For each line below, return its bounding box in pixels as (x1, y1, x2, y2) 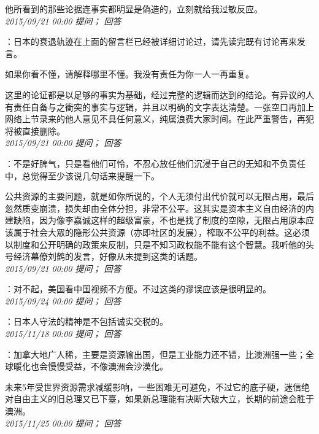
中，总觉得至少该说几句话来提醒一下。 (5, 169, 159, 182)
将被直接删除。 (5, 124, 65, 137)
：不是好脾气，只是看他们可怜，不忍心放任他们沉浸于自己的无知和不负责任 (5, 157, 306, 169)
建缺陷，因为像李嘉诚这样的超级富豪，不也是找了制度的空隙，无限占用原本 (5, 214, 306, 227)
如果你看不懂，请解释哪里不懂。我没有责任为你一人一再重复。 (5, 68, 254, 80)
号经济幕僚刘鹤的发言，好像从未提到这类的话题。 (5, 250, 202, 263)
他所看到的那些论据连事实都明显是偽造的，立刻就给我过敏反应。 (5, 2, 263, 15)
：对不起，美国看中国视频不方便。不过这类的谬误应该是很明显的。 (5, 282, 271, 295)
